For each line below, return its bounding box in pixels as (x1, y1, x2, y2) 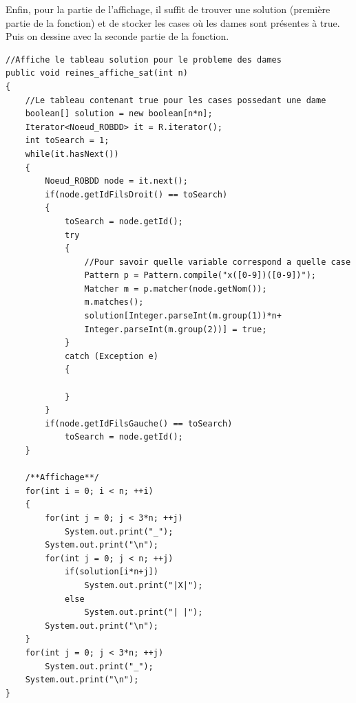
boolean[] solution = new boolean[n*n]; (25, 109, 213, 119)
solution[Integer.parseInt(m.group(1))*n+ (84, 311, 282, 321)
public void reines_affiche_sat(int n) (6, 68, 188, 78)
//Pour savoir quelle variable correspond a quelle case (84, 257, 351, 267)
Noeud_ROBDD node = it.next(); (45, 176, 188, 186)
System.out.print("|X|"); (84, 580, 203, 590)
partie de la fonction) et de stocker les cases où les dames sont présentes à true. (6, 15, 340, 30)
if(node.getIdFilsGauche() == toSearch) (45, 418, 233, 429)
